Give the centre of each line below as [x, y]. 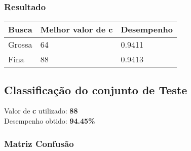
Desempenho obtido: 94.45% [50, 121]
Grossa [20, 45]
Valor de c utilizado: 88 [41, 111]
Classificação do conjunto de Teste [96, 89]
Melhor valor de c [77, 29]
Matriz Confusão [39, 143]
